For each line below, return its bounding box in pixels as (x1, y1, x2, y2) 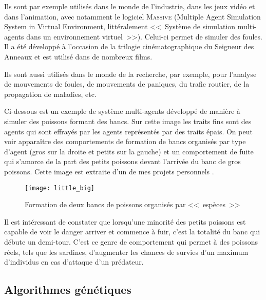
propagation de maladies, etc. (4, 88, 97, 99)
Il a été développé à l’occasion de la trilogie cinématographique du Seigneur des (4, 41, 254, 52)
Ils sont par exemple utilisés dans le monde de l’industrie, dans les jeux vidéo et (4, 1, 255, 11)
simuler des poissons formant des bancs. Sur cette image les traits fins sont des (4, 115, 252, 126)
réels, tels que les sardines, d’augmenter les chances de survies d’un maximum (4, 246, 249, 257)
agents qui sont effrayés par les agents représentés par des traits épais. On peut (4, 126, 253, 136)
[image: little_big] (25, 184, 95, 192)
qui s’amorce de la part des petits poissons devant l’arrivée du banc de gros (4, 156, 241, 167)
